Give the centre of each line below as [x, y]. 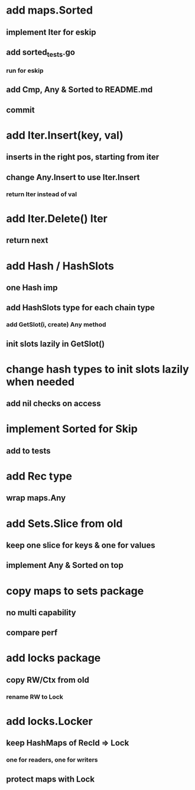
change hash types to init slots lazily [97, 369]
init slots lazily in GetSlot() [56, 344]
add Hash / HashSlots [60, 266]
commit [20, 110]
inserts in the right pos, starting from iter [83, 157]
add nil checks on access [54, 404]
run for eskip [25, 70]
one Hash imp [32, 288]
